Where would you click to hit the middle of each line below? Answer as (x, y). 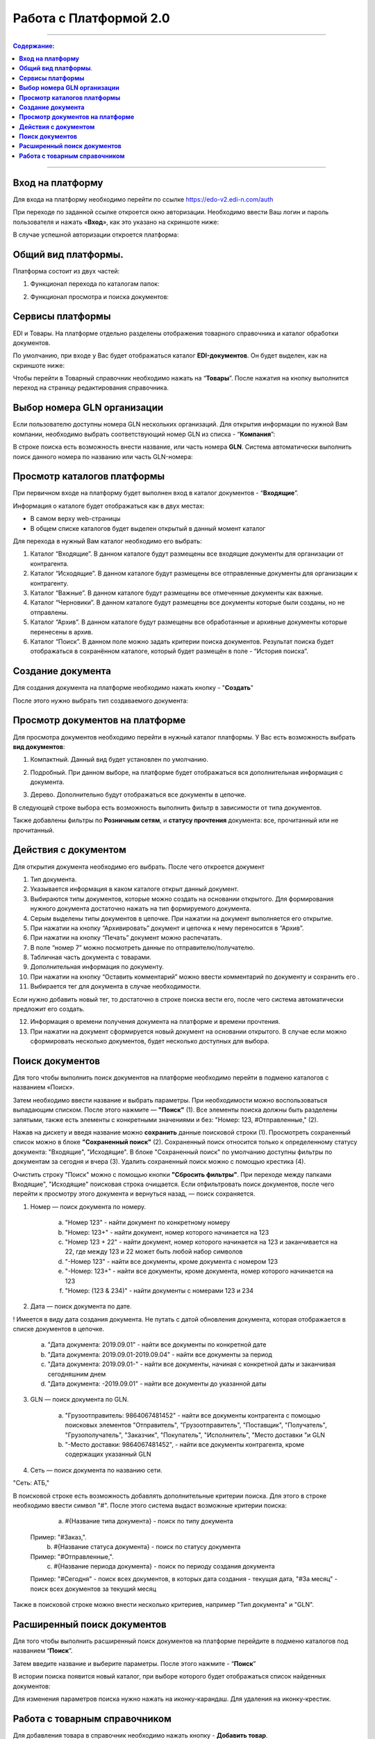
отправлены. (49, 612)
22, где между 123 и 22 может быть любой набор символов (154, 1251)
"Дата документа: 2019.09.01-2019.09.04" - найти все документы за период (160, 1354)
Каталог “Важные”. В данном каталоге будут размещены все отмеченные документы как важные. (177, 593)
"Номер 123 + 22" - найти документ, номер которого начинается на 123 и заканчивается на (201, 1242)
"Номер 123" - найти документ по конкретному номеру (148, 1223)
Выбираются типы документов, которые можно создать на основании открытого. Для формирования (182, 899)
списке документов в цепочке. (59, 1329)
